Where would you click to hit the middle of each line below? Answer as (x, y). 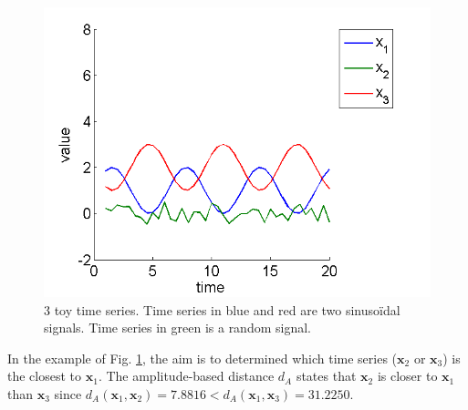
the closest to (45, 376)
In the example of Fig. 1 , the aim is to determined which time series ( (203, 358)
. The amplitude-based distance (186, 376)
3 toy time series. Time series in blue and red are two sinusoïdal (222, 309)
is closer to (407, 376)
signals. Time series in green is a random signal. (177, 328)
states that (326, 376)
